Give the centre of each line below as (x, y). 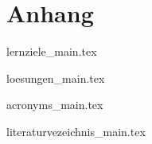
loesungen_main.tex (56, 78)
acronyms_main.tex (55, 105)
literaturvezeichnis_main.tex (76, 131)
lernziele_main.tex (52, 51)
